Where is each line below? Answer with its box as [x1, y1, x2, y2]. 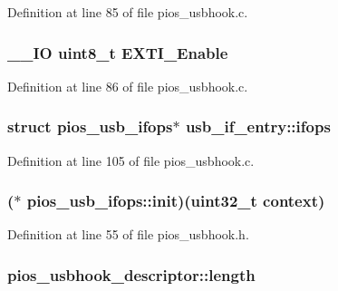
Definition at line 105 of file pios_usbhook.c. [7, 150, 255, 170]
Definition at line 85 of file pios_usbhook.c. [7, 3, 248, 21]
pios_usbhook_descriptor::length [7, 263, 256, 286]
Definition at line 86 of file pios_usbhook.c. [7, 76, 248, 95]
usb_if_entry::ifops [185, 115, 331, 138]
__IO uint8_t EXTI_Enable [7, 41, 228, 63]
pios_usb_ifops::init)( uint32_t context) [26, 189, 325, 212]
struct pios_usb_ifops [7, 115, 173, 138]
